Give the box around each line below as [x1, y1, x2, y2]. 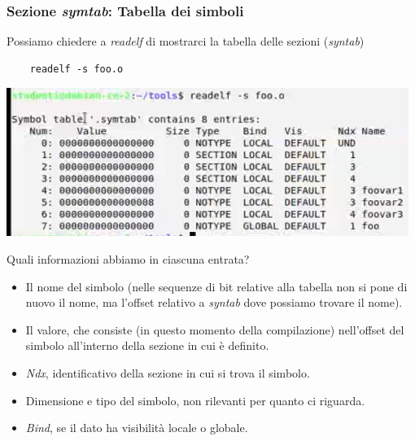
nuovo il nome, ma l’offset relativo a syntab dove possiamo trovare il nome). [25, 294, 403, 311]
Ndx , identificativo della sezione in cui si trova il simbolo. [25, 364, 310, 381]
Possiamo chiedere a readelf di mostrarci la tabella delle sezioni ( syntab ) [7, 33, 365, 50]
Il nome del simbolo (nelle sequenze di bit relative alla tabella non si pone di [25, 277, 408, 295]
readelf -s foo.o [29, 63, 124, 75]
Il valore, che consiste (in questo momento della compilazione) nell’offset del [25, 321, 404, 338]
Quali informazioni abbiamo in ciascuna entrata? [7, 251, 250, 267]
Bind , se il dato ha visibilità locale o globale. [25, 419, 248, 436]
